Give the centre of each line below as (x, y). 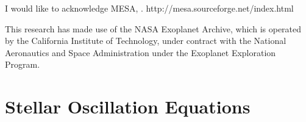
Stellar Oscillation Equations (128, 106)
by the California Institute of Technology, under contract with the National (146, 41)
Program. (23, 64)
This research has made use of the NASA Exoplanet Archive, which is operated (153, 28)
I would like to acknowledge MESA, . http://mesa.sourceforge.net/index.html (149, 8)
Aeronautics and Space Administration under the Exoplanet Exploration (141, 52)
